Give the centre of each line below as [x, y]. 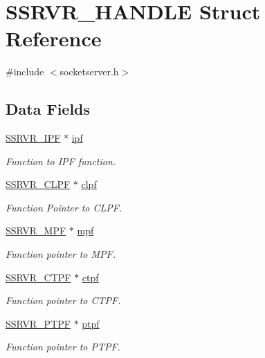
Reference [54, 38]
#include [25, 72]
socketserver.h [89, 72]
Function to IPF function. [61, 161]
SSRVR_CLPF [38, 184]
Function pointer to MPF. [61, 254]
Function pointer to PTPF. [63, 347]
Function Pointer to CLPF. [64, 207]
